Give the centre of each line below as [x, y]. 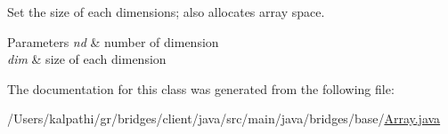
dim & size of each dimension [87, 59]
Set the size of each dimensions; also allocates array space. [166, 12]
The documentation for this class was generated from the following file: [201, 88]
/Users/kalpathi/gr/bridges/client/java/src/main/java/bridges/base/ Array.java [224, 118]
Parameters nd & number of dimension [113, 41]
